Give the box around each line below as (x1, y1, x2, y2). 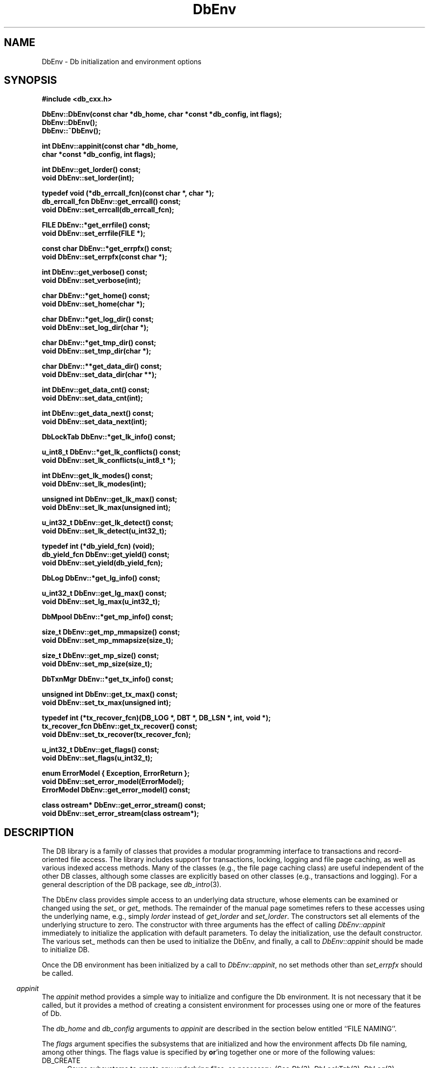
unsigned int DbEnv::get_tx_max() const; (42, 690, 178, 699)
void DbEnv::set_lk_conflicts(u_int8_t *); (42, 456, 176, 465)
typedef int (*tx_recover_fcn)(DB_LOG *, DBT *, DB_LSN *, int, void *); (42, 713, 271, 722)
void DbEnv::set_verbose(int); (42, 276, 141, 285)
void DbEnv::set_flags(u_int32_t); (42, 754, 153, 763)
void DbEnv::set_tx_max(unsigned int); (42, 698, 171, 707)
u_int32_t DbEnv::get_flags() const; (42, 745, 160, 754)
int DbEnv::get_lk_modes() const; (42, 471, 153, 480)
